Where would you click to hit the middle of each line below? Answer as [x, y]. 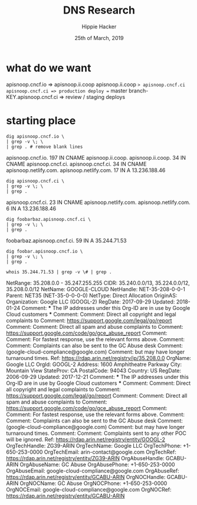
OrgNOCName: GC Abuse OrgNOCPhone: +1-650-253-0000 [93, 483]
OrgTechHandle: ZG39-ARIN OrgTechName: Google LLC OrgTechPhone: [94, 445]
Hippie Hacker [99, 27]
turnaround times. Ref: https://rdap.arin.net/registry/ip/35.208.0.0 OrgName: [99, 358]
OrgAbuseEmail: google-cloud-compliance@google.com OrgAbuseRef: [93, 471]
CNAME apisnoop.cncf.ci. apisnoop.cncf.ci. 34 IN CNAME [76, 164]
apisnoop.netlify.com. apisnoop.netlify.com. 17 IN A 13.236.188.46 [86, 170]
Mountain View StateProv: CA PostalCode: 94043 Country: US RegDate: [94, 370]
